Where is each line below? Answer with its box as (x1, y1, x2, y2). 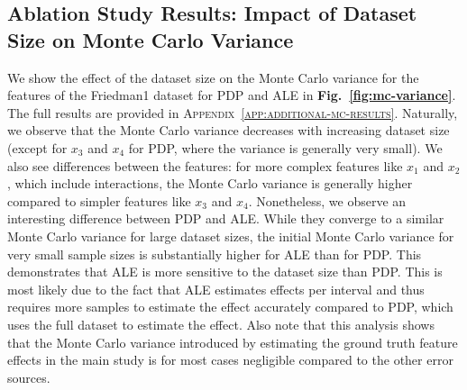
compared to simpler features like (7, 191, 191, 210)
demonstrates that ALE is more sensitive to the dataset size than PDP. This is (7, 262, 443, 281)
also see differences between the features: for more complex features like (7, 156, 403, 175)
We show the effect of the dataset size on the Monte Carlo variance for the (7, 68, 419, 86)
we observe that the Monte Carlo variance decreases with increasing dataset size (7, 121, 450, 140)
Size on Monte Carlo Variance (7, 25, 294, 53)
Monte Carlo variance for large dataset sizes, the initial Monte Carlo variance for (7, 226, 454, 245)
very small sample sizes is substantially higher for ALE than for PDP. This (7, 244, 422, 263)
